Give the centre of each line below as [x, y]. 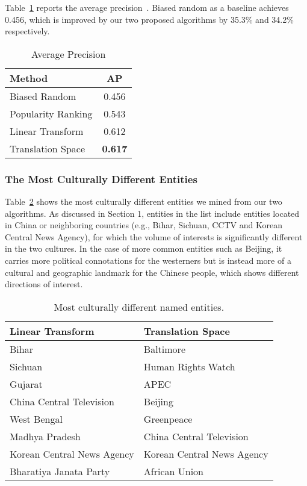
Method [29, 78]
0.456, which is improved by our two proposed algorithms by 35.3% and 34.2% [149, 19]
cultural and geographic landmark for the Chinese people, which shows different [152, 272]
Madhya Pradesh [45, 436]
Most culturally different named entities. [139, 307]
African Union [174, 471]
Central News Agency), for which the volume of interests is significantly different [154, 236]
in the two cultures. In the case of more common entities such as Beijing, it [144, 248]
